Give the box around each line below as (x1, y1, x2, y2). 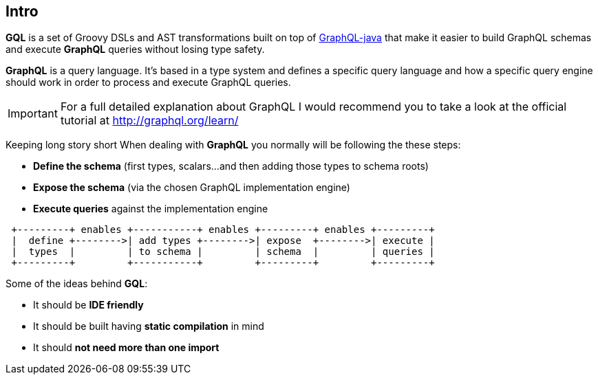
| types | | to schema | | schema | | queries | (11, 246, 435, 258)
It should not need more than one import (33, 342, 220, 354)
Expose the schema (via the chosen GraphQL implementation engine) (33, 181, 350, 194)
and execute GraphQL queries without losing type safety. (6, 43, 265, 56)
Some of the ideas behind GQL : (6, 278, 148, 290)
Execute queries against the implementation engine (33, 203, 268, 215)
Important (8, 107, 58, 121)
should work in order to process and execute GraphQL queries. (6, 76, 291, 89)
